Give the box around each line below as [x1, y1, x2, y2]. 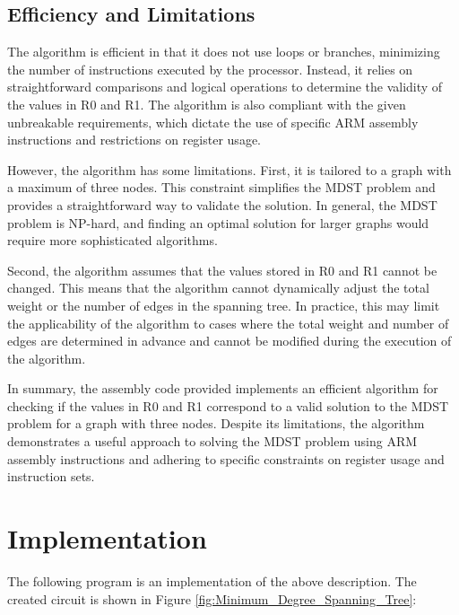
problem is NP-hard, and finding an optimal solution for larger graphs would [7, 213, 429, 232]
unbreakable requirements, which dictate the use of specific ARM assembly [7, 112, 419, 131]
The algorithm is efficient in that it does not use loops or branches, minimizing [7, 42, 440, 61]
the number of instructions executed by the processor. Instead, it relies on [7, 59, 413, 78]
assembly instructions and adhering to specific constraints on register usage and [7, 449, 445, 468]
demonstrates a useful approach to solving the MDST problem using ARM [7, 432, 418, 451]
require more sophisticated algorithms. [7, 231, 218, 250]
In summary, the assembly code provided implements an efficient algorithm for [7, 379, 438, 398]
